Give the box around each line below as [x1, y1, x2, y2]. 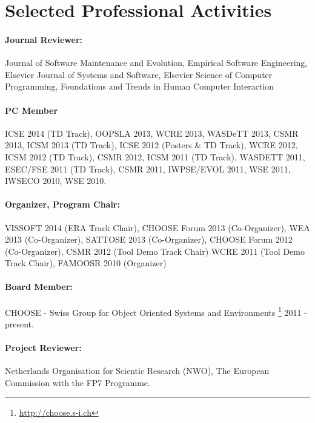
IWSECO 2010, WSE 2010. [5, 174, 107, 187]
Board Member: [5, 280, 73, 293]
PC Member [5, 103, 58, 116]
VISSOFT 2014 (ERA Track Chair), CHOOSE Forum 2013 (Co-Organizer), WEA [5, 221, 310, 234]
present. [5, 317, 34, 330]
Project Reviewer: [5, 341, 82, 354]
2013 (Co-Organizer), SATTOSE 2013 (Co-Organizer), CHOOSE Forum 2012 [5, 233, 293, 246]
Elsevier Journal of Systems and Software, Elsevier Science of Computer [5, 68, 273, 80]
